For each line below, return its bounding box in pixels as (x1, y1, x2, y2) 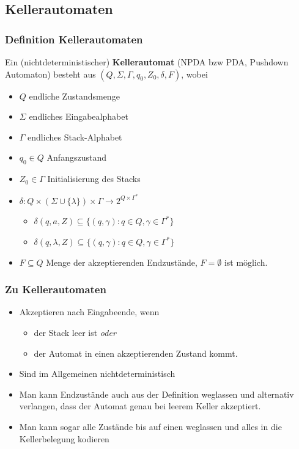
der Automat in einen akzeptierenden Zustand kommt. (34, 346, 238, 359)
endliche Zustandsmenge (29, 89, 120, 102)
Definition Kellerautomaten (5, 31, 143, 46)
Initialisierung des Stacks (47, 172, 141, 185)
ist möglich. (224, 255, 268, 268)
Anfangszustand (46, 151, 106, 164)
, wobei (181, 67, 208, 80)
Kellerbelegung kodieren (19, 432, 109, 445)
